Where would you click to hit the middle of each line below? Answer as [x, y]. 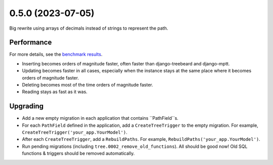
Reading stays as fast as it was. [55, 92]
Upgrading [27, 106]
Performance [31, 43]
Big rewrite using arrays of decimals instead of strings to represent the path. [89, 28]
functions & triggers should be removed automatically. [78, 153]
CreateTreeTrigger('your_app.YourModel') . [75, 132]
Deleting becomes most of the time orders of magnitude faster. [88, 85]
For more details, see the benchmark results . [56, 54]
